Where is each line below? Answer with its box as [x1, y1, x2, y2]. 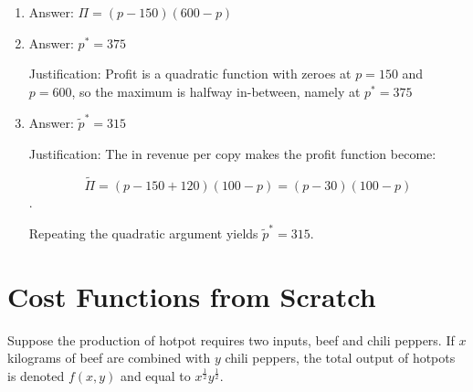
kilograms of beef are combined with [7, 348, 211, 367]
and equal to [121, 366, 191, 385]
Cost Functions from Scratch [7, 277, 376, 314]
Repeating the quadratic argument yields [28, 223, 258, 242]
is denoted [7, 366, 65, 385]
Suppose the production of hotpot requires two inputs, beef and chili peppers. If [7, 330, 455, 349]
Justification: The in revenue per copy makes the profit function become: [28, 143, 436, 163]
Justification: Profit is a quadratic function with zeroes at [28, 64, 352, 83]
